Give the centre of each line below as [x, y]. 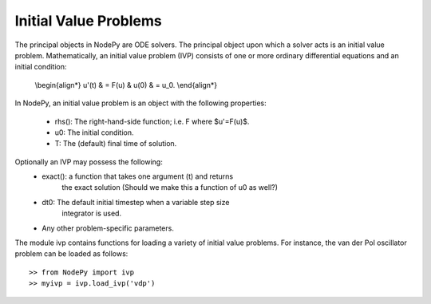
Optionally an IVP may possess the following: [89, 162]
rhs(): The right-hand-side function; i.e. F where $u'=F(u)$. [152, 121]
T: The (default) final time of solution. [116, 144]
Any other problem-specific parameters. [108, 228]
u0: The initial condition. [95, 132]
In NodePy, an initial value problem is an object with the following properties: [140, 103]
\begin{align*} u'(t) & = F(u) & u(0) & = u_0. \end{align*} [126, 85]
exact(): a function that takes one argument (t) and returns [138, 176]
